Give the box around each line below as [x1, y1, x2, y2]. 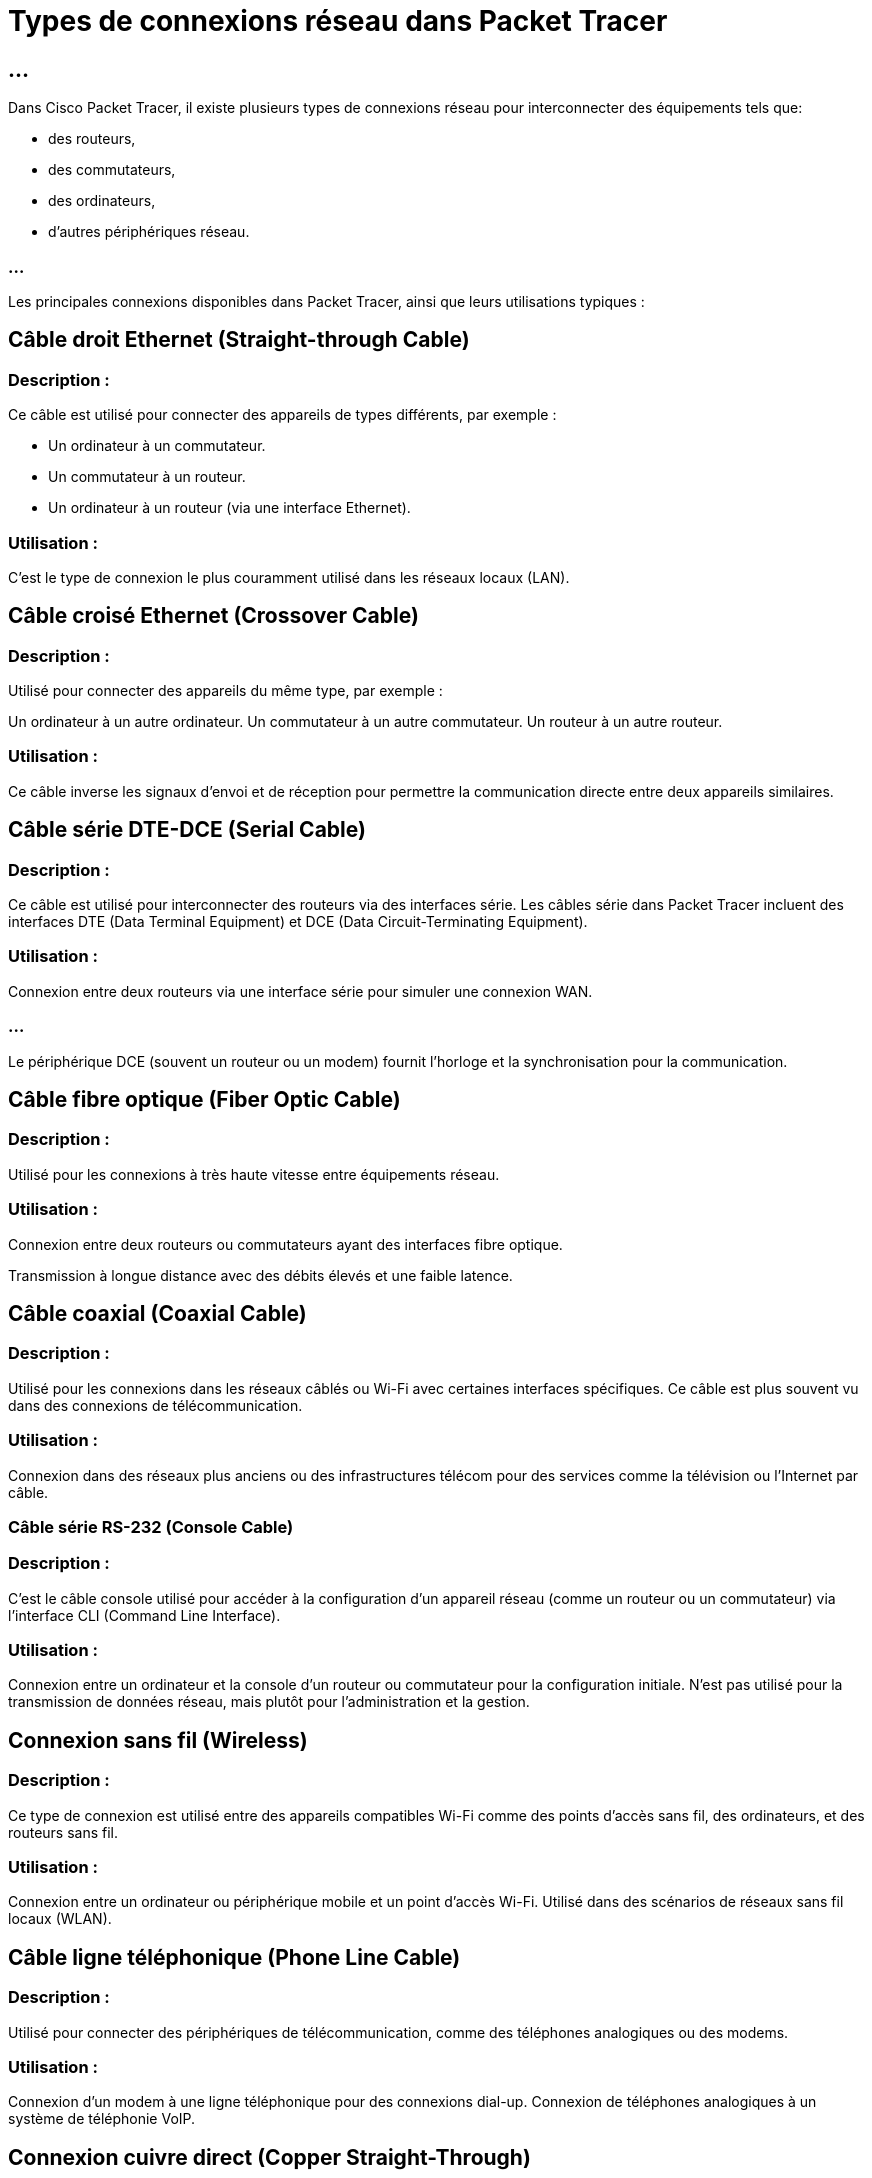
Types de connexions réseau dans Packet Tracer [8, 4, 668, 38]
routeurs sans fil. [8, 1823, 119, 1841]
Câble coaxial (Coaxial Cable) [8, 1300, 307, 1326]
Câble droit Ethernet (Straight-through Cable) [8, 327, 470, 353]
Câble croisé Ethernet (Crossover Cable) [8, 603, 419, 629]
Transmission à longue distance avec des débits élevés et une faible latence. [8, 1266, 513, 1284]
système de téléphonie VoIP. [8, 2110, 196, 2128]
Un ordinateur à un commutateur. [48, 437, 266, 455]
